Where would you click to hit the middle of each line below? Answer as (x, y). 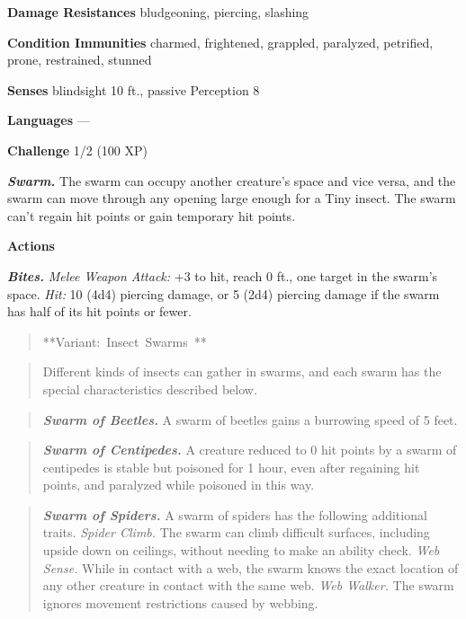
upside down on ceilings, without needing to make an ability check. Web (241, 550)
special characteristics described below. (150, 389)
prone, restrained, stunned (80, 60)
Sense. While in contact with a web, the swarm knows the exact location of (251, 567)
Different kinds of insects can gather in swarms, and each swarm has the (242, 371)
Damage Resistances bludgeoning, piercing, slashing (158, 12)
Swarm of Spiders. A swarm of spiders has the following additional (235, 514)
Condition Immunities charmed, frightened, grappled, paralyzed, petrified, (220, 42)
